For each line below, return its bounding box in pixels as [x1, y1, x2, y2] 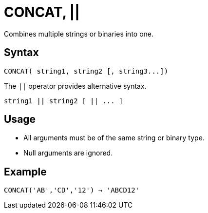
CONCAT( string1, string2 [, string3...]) [4, 67, 169, 75]
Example [4, 165, 47, 178]
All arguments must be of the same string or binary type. [23, 134, 205, 142]
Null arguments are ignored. [23, 149, 113, 157]
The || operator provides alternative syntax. [4, 81, 147, 90]
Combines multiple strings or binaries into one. [4, 29, 154, 38]
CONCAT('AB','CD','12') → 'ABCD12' [4, 186, 140, 194]
